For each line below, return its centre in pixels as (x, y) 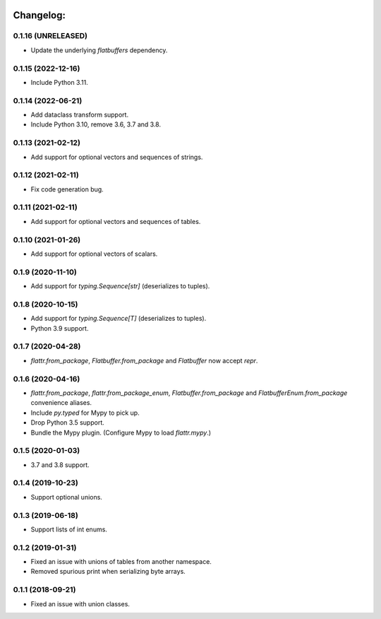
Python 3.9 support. (60, 328)
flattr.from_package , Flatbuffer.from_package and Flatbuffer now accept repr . (144, 360)
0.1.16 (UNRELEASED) (50, 36)
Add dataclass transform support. (80, 115)
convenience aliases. (61, 403)
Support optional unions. (66, 497)
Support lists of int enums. (69, 529)
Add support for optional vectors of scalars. (94, 254)
